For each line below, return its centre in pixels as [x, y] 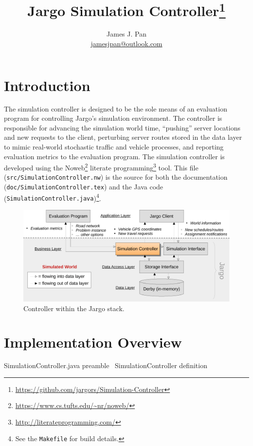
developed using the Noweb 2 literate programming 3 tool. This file [101, 167]
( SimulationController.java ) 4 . [53, 197]
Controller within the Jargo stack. [74, 308]
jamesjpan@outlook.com [126, 44]
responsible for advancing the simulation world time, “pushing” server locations [122, 127]
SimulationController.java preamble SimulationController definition [106, 365]
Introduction [47, 85]
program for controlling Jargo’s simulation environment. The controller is [113, 118]
